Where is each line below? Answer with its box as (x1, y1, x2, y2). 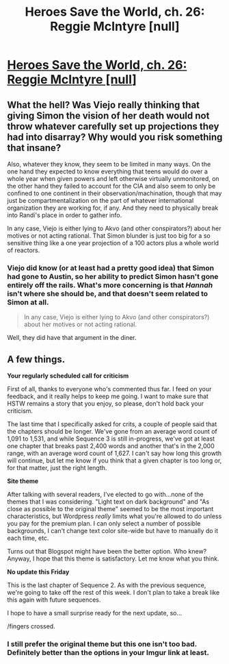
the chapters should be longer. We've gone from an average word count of (7, 428, 217, 436)
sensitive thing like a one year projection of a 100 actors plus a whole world (7, 239, 219, 247)
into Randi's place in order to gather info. (7, 211, 122, 219)
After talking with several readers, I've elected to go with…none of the (7, 491, 204, 499)
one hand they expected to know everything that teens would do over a (7, 167, 208, 175)
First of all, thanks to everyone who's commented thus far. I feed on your (7, 385, 212, 393)
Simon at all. (7, 297, 49, 307)
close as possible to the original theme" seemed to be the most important (7, 505, 214, 513)
